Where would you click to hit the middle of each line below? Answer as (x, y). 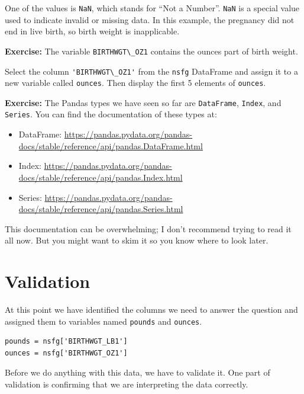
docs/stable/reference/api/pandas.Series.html (101, 209)
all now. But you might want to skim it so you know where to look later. (137, 240)
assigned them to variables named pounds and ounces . (104, 321)
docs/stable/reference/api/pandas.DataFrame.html (111, 145)
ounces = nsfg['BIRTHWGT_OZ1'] (66, 353)
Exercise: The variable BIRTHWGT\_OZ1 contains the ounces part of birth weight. (151, 51)
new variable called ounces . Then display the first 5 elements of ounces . (135, 83)
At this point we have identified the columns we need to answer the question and (151, 309)
